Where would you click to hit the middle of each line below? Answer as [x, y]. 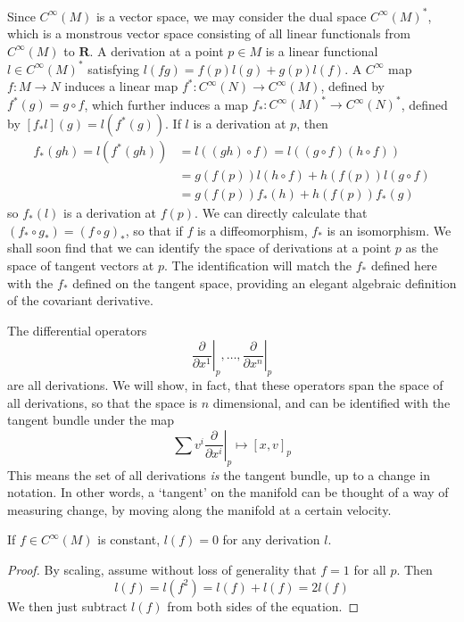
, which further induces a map [166, 104]
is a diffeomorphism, [253, 230]
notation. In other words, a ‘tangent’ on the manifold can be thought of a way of [228, 492]
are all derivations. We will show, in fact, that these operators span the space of [225, 385]
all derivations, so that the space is [103, 402]
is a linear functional [322, 50]
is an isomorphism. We [389, 230]
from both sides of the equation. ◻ [263, 605]
